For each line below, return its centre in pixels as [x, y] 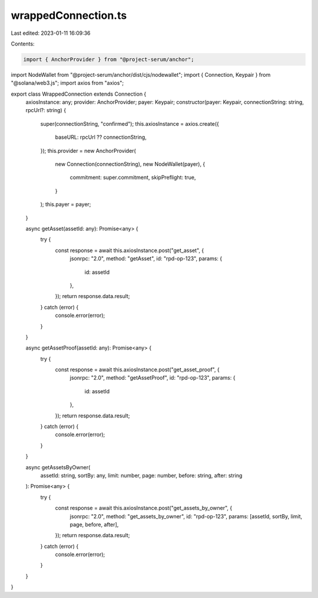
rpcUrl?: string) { [46, 110]
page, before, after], [94, 524]
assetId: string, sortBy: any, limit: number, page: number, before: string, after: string [141, 475]
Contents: [23, 44]
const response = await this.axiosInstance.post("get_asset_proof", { [138, 370]
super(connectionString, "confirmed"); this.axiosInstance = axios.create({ [130, 123]
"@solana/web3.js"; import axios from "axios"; [67, 83]
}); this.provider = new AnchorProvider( [88, 151]
